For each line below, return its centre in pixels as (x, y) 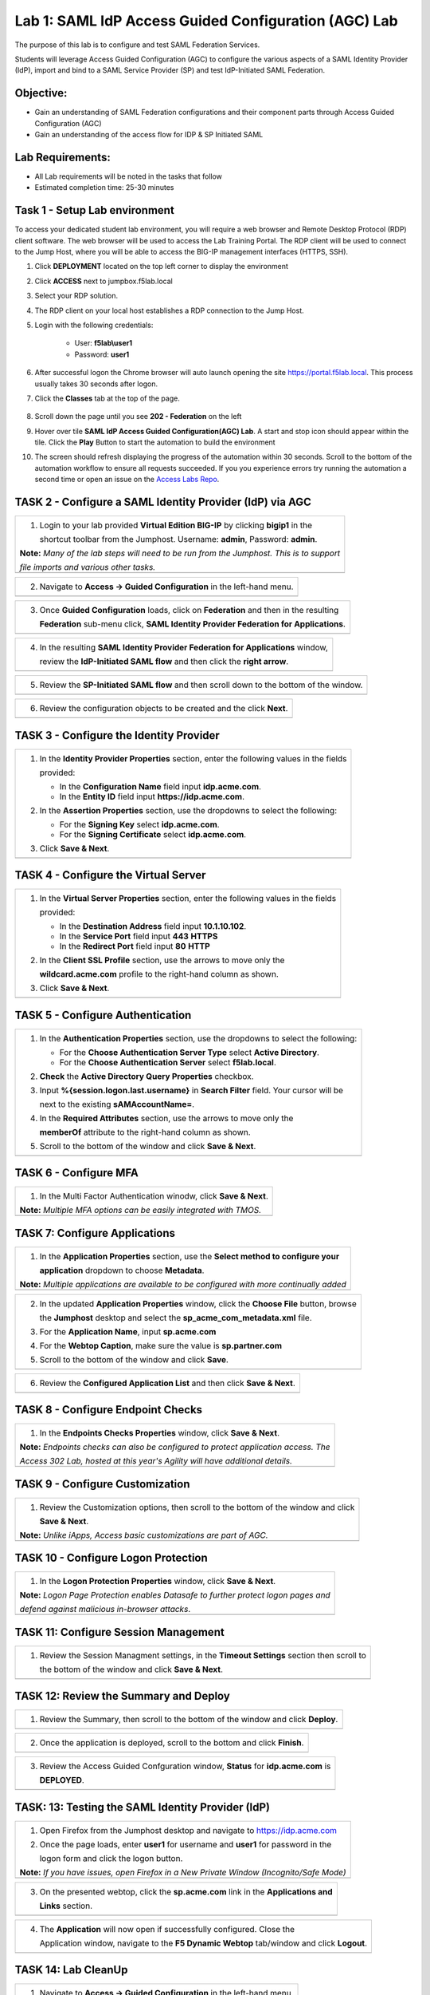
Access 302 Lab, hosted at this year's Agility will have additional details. (156, 1461)
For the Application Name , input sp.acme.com (128, 1331)
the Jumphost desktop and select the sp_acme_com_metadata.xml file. (176, 1317)
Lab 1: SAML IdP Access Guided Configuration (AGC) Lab (206, 21)
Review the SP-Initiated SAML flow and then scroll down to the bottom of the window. (201, 685)
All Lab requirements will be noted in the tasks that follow (129, 176)
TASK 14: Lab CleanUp (71, 1970)
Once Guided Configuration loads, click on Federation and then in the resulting (189, 610)
